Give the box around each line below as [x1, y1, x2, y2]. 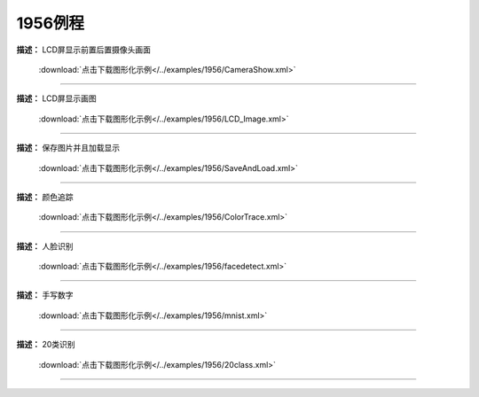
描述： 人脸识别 [16, 240, 74, 252]
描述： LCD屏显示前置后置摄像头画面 [16, 44, 151, 55]
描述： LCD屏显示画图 [16, 93, 97, 104]
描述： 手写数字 [16, 290, 74, 300]
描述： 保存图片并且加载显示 [16, 143, 120, 153]
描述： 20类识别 [16, 339, 75, 350]
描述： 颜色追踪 [16, 191, 74, 202]
